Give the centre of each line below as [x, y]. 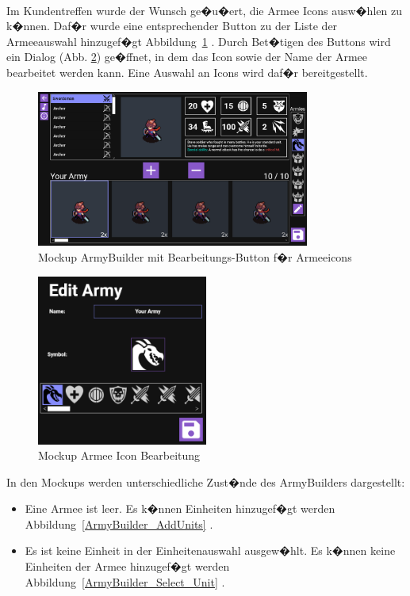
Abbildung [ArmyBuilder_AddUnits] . [119, 523]
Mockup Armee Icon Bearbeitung [119, 455]
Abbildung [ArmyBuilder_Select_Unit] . [125, 581]
